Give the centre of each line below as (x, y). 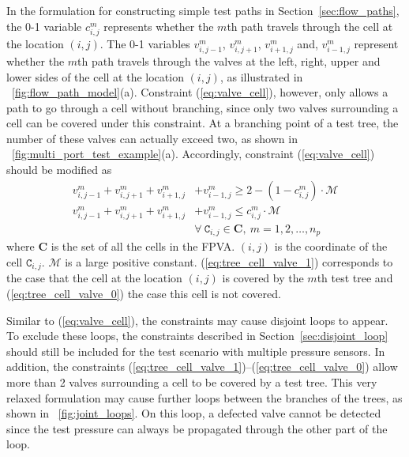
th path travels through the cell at (310, 26)
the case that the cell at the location (94, 278)
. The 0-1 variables (145, 43)
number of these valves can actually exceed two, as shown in (152, 138)
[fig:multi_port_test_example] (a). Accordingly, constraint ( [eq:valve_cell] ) (193, 154)
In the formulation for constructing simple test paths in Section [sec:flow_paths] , (203, 10)
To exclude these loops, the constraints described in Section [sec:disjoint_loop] (197, 336)
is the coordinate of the (331, 246)
